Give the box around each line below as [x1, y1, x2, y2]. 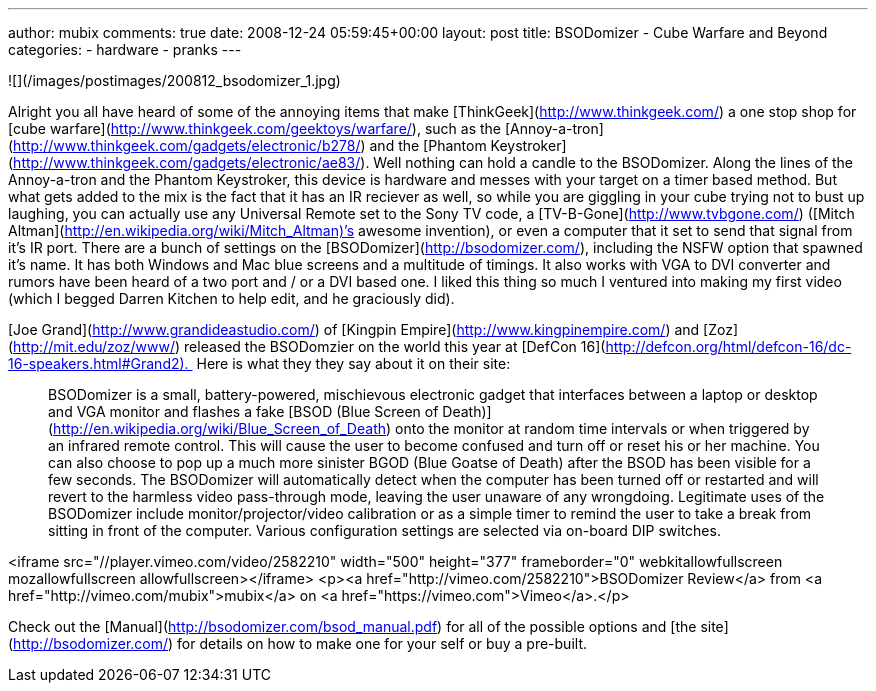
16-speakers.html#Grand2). [8, 355, 189, 372]
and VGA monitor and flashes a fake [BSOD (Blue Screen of [48, 403, 439, 420]
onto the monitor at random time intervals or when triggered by [395, 420, 810, 437]
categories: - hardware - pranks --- [8, 41, 242, 58]
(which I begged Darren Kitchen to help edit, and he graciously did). [8, 290, 455, 307]
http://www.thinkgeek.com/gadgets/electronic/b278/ [13, 137, 361, 154]
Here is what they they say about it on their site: [196, 355, 511, 372]
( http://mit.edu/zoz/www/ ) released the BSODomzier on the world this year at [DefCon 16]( [8, 338, 606, 355]
